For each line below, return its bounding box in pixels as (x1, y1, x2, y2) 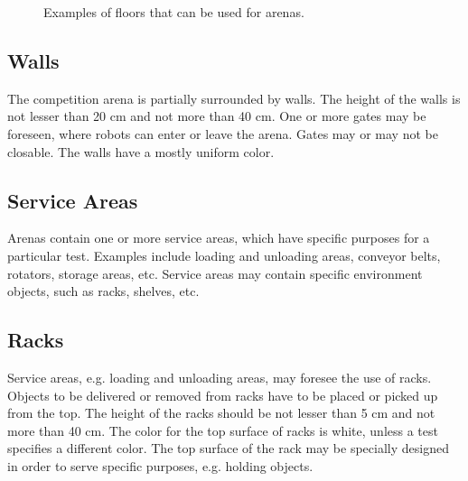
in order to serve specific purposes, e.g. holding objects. (7, 456, 314, 475)
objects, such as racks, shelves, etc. (7, 282, 200, 301)
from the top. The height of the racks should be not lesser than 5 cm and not (7, 403, 435, 422)
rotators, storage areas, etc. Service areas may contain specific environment (7, 264, 423, 282)
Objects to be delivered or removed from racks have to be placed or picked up (7, 385, 438, 404)
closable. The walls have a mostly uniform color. (7, 142, 275, 161)
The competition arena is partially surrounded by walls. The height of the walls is (7, 88, 461, 107)
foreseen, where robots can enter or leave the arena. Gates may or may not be (7, 124, 438, 143)
